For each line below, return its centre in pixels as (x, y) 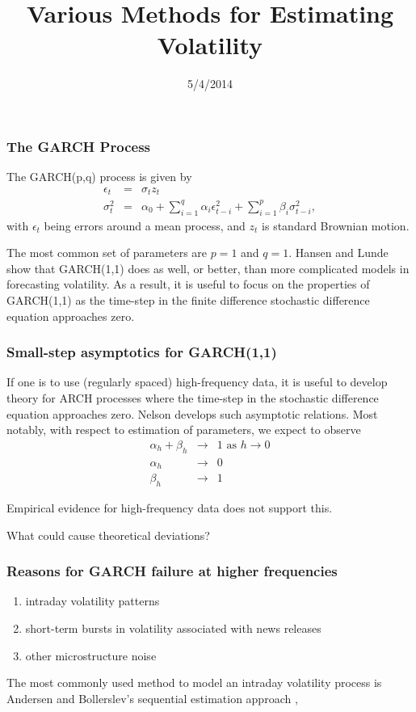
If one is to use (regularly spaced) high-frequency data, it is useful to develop (197, 382)
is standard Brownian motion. (336, 225)
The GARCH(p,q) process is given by (99, 177)
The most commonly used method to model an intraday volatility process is (194, 683)
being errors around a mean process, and (145, 225)
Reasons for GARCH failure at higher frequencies (172, 571)
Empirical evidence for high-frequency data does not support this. (170, 507)
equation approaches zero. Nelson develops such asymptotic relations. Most (192, 413)
